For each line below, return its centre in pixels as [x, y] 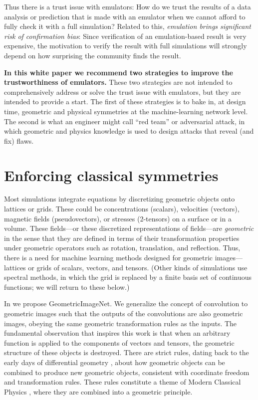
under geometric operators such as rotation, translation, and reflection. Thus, [122, 248]
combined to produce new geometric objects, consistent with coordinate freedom [127, 372]
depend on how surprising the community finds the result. [93, 55]
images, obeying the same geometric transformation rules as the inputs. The [121, 323]
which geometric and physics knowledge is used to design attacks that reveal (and [129, 131]
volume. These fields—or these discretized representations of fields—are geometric [129, 228]
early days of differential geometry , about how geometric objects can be [115, 362]
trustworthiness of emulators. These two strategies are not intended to [118, 82]
